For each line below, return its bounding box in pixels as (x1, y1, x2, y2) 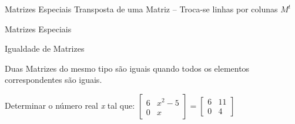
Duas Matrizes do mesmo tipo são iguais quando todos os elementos (5, 62, 250, 74)
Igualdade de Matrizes (5, 42, 85, 55)
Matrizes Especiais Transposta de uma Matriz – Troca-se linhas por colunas (5, 3, 278, 15)
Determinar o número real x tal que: (5, 99, 135, 111)
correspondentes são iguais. (5, 73, 102, 86)
